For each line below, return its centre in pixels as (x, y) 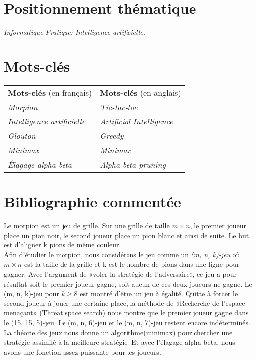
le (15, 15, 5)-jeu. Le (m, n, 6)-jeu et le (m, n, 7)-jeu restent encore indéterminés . (127, 322)
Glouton (22, 135)
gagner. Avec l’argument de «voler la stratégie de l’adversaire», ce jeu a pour (121, 273)
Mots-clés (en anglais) (140, 92)
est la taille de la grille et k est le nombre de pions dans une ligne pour (132, 264)
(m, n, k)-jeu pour (32, 293)
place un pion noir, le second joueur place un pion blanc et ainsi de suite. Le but (127, 235)
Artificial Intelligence (136, 121)
